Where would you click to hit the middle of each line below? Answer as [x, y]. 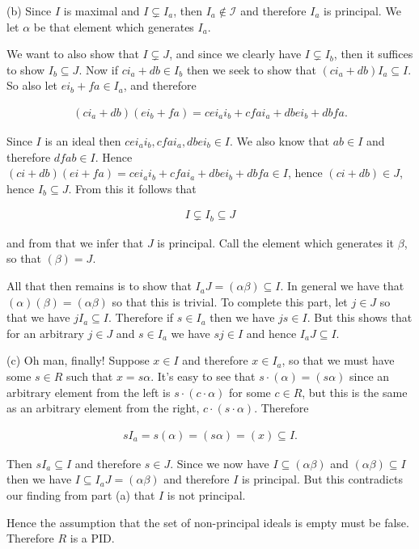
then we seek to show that [251, 69]
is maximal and [102, 11]
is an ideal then [83, 141]
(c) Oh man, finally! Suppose [78, 360]
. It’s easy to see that [203, 376]
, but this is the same [355, 392]
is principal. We [362, 11]
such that [90, 376]
